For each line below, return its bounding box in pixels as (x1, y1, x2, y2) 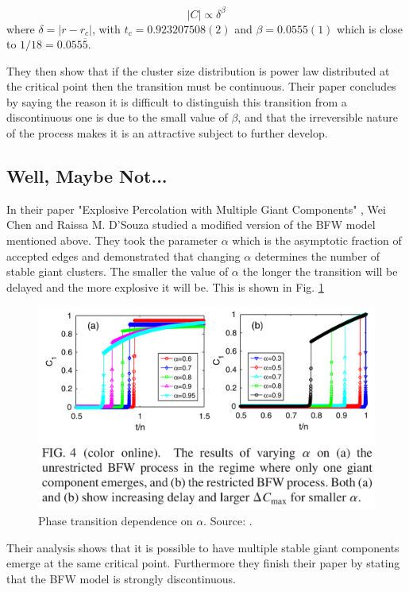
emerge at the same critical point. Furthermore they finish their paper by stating (6, 555, 400, 571)
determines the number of (254, 247, 380, 264)
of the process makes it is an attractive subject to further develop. (6, 125, 328, 141)
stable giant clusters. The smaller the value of (6, 263, 229, 280)
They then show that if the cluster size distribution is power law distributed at (6, 62, 390, 79)
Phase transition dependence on (38, 513, 193, 529)
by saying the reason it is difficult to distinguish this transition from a (6, 93, 347, 110)
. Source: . (203, 513, 253, 529)
